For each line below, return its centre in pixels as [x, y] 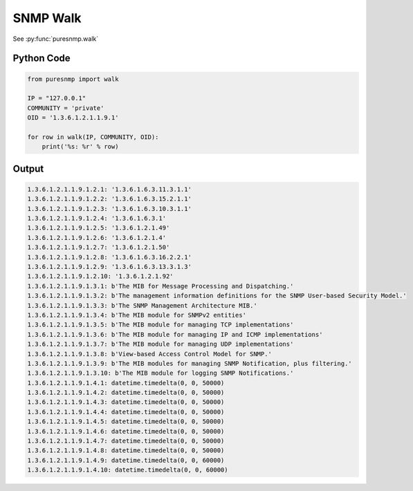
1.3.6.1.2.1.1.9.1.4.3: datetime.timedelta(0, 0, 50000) [126, 402]
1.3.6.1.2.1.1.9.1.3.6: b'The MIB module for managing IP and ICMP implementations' [175, 334]
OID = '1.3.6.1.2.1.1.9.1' [73, 118]
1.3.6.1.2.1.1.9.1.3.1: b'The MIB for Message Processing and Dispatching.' [160, 286]
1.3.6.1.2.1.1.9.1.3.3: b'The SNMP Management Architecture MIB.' [142, 305]
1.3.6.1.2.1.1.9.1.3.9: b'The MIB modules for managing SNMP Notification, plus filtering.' [190, 363]
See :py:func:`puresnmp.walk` [56, 39]
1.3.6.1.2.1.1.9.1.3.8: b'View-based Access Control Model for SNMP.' [150, 354]
